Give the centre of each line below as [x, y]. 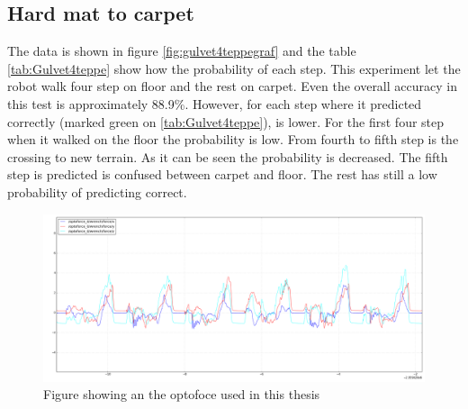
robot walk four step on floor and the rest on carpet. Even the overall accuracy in [232, 86]
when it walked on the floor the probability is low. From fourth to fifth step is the [233, 139]
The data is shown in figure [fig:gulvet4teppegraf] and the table [182, 51]
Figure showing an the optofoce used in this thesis [182, 394]
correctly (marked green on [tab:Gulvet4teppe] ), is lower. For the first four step [226, 121]
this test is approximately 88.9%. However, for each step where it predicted [215, 103]
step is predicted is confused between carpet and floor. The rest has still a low [222, 174]
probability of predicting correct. [97, 191]
